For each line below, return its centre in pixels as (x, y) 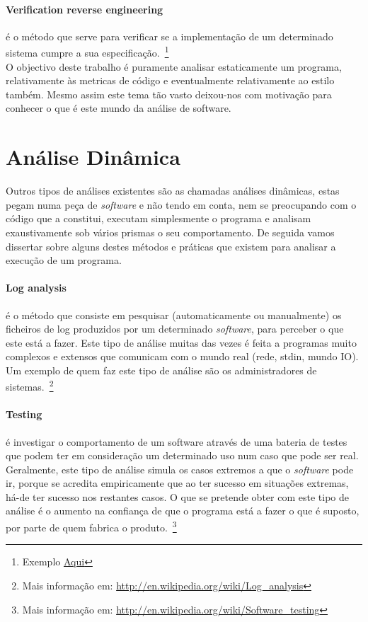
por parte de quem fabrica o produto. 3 (91, 526)
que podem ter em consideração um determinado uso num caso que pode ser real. (182, 455)
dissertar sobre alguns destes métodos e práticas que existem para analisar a (171, 246)
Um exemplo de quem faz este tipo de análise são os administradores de (161, 370)
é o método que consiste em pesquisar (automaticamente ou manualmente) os (174, 315)
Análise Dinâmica (93, 157)
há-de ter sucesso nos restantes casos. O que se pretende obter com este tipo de (177, 496)
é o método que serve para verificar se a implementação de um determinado (169, 36)
